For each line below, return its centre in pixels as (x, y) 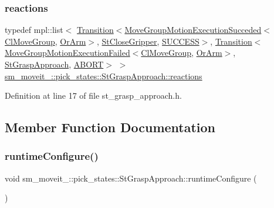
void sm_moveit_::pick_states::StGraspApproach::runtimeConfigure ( (131, 178)
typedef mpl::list (34, 30)
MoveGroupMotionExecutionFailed (67, 53)
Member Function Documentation (110, 127)
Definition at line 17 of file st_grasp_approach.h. (93, 95)
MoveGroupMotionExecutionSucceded (193, 30)
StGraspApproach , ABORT (54, 64)
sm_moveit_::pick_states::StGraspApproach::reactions (104, 76)
